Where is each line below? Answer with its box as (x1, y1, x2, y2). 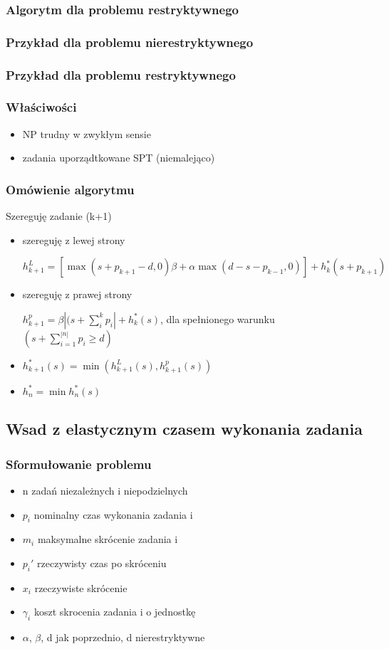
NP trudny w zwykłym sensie (22, 126, 151, 141)
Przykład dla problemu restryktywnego (6, 65, 236, 83)
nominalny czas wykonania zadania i (33, 507, 193, 522)
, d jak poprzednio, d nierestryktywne (41, 630, 205, 645)
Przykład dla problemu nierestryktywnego (6, 33, 254, 51)
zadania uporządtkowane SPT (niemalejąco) (22, 150, 215, 165)
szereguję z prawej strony (22, 287, 133, 302)
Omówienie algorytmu (6, 180, 135, 198)
